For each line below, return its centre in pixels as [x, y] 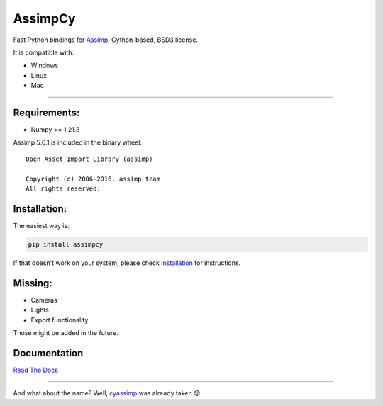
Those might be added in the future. [66, 332]
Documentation [48, 353]
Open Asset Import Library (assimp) [89, 159]
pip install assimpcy [66, 244]
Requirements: [46, 112]
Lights [40, 310]
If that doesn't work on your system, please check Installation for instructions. [127, 263]
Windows [45, 66]
